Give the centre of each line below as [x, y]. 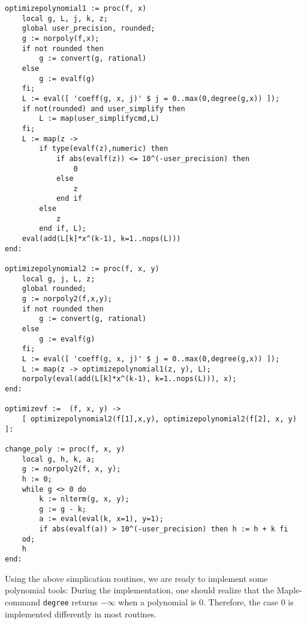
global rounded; [54, 289]
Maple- [289, 590]
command [23, 601]
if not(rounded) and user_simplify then [103, 109]
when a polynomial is [157, 601]
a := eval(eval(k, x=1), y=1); [101, 519]
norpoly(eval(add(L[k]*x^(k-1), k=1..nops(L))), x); [129, 379]
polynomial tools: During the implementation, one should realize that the [139, 590]
